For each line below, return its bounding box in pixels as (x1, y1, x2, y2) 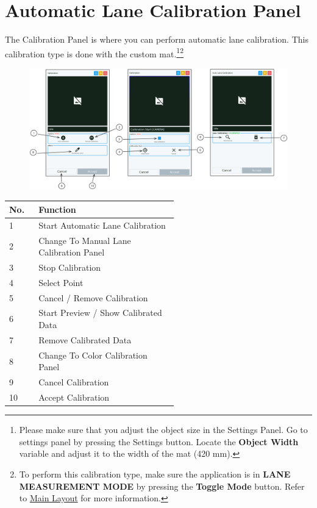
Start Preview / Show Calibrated (38, 306, 162, 319)
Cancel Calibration (38, 376, 109, 388)
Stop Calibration (38, 260, 101, 273)
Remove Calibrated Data (38, 333, 132, 346)
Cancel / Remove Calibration (38, 291, 148, 304)
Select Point (38, 276, 84, 288)
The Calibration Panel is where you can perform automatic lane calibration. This (5, 33, 308, 46)
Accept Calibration (38, 391, 110, 404)
